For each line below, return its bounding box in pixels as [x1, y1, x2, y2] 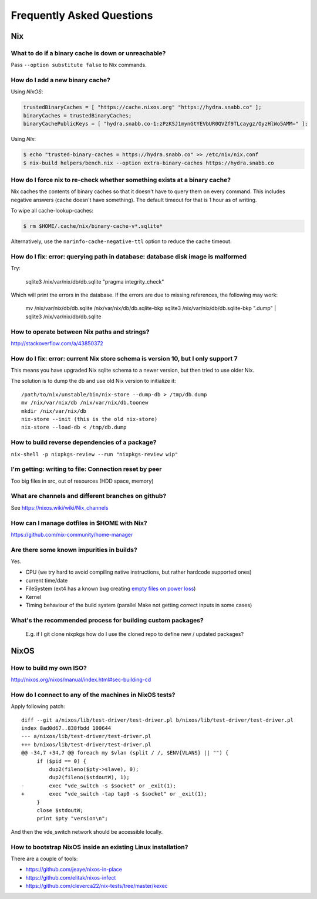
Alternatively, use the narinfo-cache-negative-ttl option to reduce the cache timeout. [11, 238, 232, 245]
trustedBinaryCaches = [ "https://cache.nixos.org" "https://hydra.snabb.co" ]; [23, 104, 262, 111]
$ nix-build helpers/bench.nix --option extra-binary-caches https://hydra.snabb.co [23, 159, 274, 166]
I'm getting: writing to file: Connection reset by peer [11, 465, 162, 473]
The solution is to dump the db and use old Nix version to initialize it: [11, 378, 176, 385]
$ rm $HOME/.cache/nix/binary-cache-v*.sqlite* [23, 223, 163, 230]
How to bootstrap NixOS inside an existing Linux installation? [11, 843, 188, 851]
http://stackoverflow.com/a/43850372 [11, 339, 104, 346]
